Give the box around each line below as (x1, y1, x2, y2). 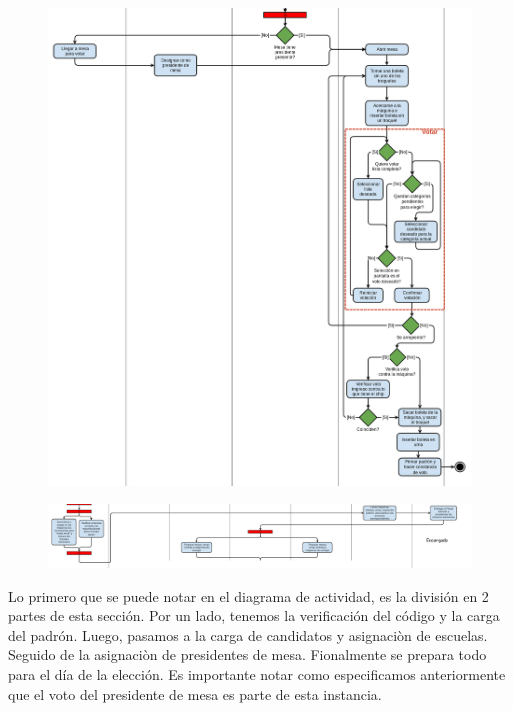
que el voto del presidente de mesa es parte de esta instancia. (8, 683, 382, 704)
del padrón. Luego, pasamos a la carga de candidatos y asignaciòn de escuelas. (8, 624, 488, 645)
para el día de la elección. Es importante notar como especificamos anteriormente (8, 663, 506, 684)
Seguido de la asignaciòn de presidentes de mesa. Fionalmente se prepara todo (8, 644, 487, 665)
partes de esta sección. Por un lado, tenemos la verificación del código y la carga (8, 605, 500, 626)
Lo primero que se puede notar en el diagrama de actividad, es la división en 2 (8, 585, 489, 606)
